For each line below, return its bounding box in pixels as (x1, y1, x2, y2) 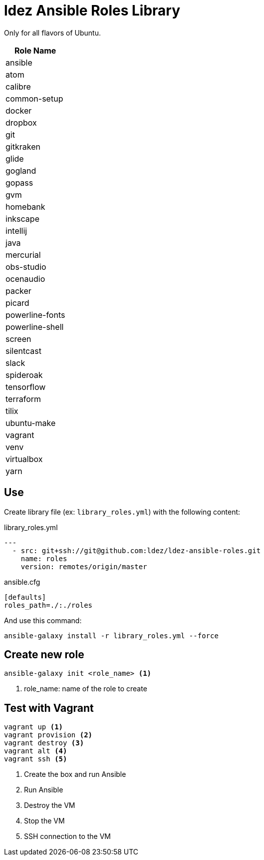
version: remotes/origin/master (20, 562, 147, 571)
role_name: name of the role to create (24, 684, 147, 693)
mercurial (5, 249, 41, 260)
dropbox (5, 117, 37, 128)
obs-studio (5, 261, 46, 272)
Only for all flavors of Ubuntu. (4, 28, 101, 37)
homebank (5, 201, 45, 212)
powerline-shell (5, 321, 64, 332)
